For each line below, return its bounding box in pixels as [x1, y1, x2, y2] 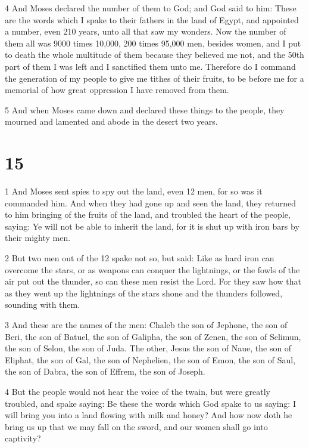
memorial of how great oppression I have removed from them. [5, 84, 229, 96]
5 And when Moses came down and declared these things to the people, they [5, 103, 285, 116]
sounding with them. [5, 298, 80, 311]
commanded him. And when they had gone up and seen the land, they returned [5, 196, 296, 209]
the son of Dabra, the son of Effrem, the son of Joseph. [5, 365, 205, 378]
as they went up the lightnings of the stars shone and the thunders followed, [5, 286, 283, 299]
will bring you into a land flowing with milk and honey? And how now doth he [5, 409, 292, 421]
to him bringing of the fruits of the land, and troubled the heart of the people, [5, 208, 291, 221]
